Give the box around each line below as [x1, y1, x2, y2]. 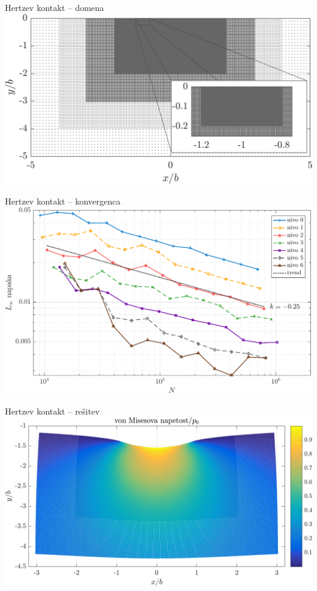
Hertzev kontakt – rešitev [5, 404, 100, 417]
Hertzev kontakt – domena [5, 1, 104, 13]
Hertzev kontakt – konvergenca [5, 194, 121, 207]
